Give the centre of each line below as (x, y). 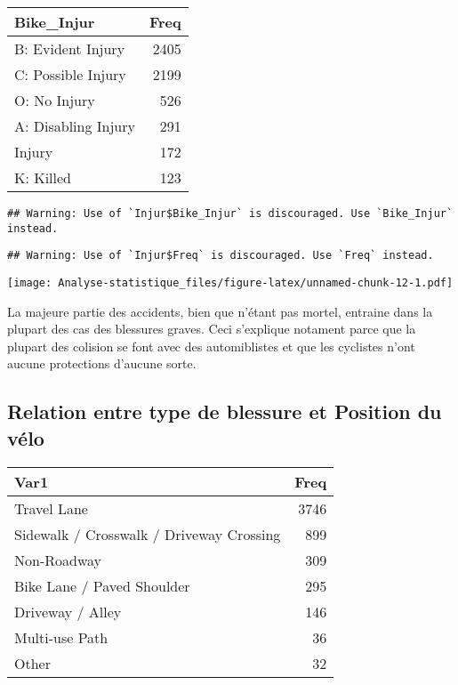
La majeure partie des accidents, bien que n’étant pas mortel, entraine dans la (220, 311)
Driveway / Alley (68, 611)
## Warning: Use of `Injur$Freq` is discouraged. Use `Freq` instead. (221, 256)
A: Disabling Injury (75, 126)
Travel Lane (51, 508)
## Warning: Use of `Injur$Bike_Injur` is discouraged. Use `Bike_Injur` (230, 214)
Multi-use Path (61, 637)
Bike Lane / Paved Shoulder (102, 585)
